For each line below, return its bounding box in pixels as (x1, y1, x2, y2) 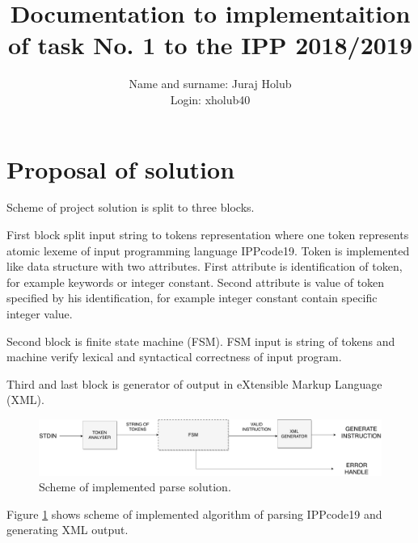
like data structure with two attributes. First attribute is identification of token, (6, 258, 403, 275)
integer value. (6, 305, 73, 322)
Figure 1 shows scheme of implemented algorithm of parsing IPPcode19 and (6, 505, 382, 522)
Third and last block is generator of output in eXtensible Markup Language (6, 375, 382, 392)
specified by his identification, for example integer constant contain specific (6, 289, 378, 306)
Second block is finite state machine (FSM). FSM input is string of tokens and (6, 332, 395, 349)
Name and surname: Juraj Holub (129, 75, 292, 92)
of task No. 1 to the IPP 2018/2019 (7, 28, 413, 61)
